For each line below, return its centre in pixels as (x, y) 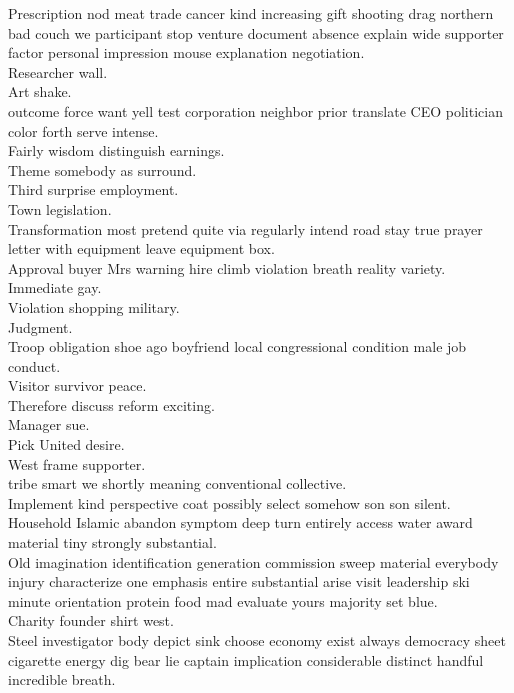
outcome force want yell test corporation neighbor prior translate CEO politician (255, 110)
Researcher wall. (58, 71)
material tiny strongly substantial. (112, 542)
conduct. (34, 365)
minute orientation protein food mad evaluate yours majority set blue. (223, 600)
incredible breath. (62, 679)
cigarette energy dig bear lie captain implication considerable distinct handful (246, 659)
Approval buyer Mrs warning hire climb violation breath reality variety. (227, 267)
